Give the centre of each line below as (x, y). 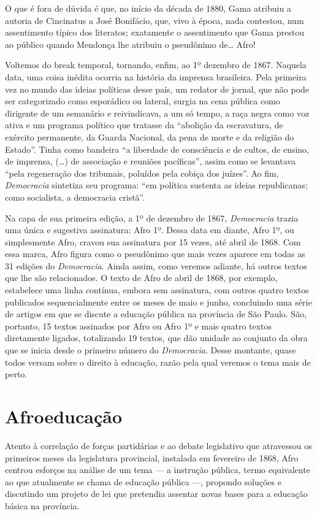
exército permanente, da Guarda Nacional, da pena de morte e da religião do (150, 137)
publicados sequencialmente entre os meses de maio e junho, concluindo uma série (158, 302)
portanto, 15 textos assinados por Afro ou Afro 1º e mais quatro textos (139, 325)
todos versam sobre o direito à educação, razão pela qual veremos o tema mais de (158, 362)
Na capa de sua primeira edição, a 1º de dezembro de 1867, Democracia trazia (152, 218)
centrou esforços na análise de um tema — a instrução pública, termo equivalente (158, 470)
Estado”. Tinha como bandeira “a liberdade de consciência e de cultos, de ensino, (157, 149)
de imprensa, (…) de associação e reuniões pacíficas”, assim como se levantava (150, 161)
